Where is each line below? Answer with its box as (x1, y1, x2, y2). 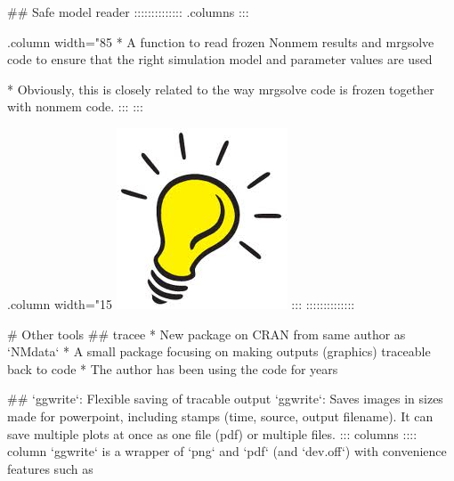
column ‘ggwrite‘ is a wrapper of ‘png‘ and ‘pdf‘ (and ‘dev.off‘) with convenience (7, 442, 447, 461)
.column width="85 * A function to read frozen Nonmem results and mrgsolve (7, 32, 434, 51)
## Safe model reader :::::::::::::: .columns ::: (7, 3, 249, 20)
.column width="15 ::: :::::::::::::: (7, 294, 355, 313)
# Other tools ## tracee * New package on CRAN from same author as (7, 324, 406, 343)
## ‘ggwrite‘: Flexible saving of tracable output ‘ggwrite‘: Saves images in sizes (7, 389, 443, 408)
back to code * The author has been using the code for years (7, 359, 338, 378)
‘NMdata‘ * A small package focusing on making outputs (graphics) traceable (7, 342, 431, 361)
